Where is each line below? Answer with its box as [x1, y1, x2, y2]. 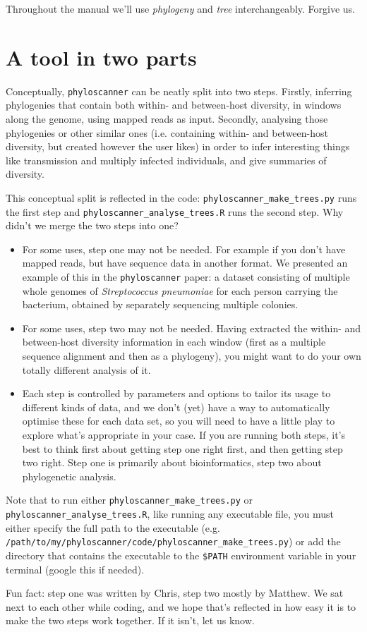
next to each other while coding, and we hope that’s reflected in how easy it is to [6, 599, 356, 614]
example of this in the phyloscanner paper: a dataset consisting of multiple [22, 269, 350, 284]
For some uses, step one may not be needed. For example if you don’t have [22, 241, 346, 256]
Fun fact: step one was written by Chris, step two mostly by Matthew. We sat [6, 585, 344, 600]
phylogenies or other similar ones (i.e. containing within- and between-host [6, 125, 328, 140]
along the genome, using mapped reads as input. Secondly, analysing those [6, 111, 328, 126]
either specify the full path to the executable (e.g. [6, 520, 220, 535]
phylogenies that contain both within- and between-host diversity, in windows [6, 97, 342, 112]
